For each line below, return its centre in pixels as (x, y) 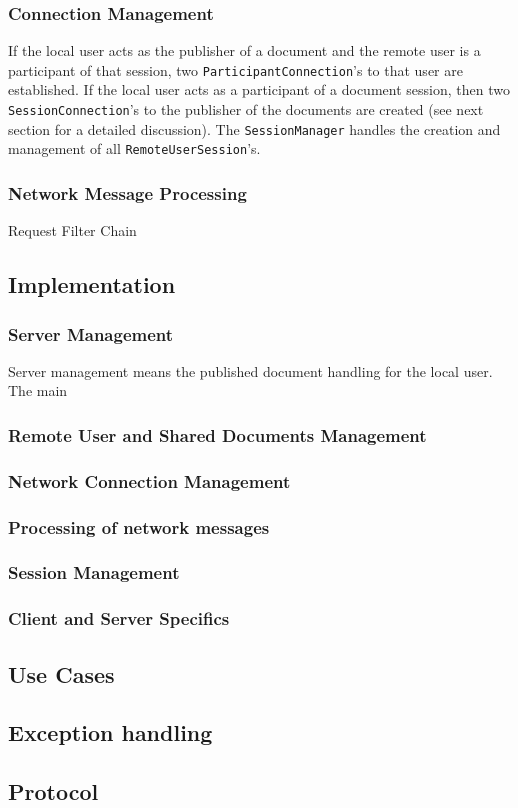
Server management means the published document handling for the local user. (250, 370)
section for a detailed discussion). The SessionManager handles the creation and (254, 128)
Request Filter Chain (72, 230)
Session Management (94, 572)
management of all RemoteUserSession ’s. (134, 148)
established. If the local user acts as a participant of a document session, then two (259, 89)
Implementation (92, 284)
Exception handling (110, 732)
